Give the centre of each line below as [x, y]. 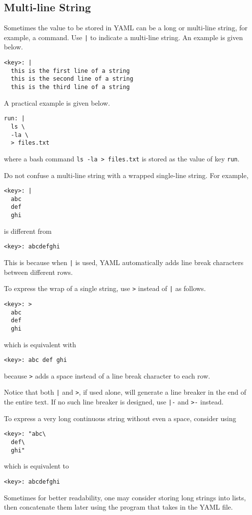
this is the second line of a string [72, 79]
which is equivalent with [40, 344]
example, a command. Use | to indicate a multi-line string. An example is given [124, 37]
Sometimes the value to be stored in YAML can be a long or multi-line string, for [126, 28]
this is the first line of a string [70, 71]
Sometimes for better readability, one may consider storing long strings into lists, [125, 497]
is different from [28, 231]
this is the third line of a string [70, 87]
